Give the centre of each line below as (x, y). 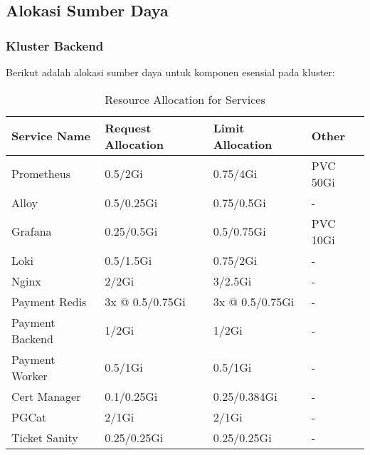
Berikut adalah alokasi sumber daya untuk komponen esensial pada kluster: (170, 72)
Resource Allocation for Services (185, 99)
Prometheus (41, 174)
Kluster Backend (55, 45)
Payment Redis (49, 301)
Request (128, 127)
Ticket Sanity (45, 437)
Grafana (32, 231)
